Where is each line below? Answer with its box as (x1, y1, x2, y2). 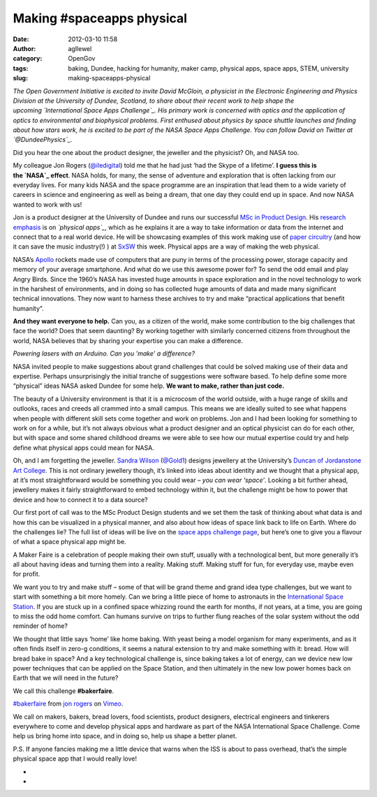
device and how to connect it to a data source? (13, 495, 148, 504)
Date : (13, 35, 29, 43)
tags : (13, 64, 29, 73)
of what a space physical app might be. (13, 538, 126, 546)
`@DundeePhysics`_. (13, 136, 73, 144)
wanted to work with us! (13, 200, 82, 209)
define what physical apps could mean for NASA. (13, 444, 155, 452)
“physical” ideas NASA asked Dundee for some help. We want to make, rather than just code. (13, 381, 285, 390)
